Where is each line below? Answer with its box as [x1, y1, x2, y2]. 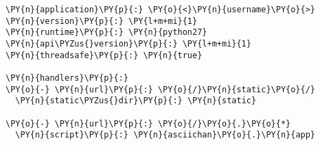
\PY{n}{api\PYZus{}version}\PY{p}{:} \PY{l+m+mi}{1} [5, 38, 251, 49]
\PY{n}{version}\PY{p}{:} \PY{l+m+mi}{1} [5, 16, 198, 26]
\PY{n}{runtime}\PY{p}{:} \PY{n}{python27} [5, 27, 207, 38]
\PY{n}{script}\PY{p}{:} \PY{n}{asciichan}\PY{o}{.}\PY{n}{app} [15, 130, 316, 140]
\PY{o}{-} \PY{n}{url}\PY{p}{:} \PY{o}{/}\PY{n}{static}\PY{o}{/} [5, 84, 316, 94]
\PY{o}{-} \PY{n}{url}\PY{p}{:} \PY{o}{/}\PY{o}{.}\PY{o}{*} [5, 118, 291, 129]
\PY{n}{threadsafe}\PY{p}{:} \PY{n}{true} [5, 50, 203, 60]
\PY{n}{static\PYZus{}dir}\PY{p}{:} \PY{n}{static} [15, 96, 257, 106]
